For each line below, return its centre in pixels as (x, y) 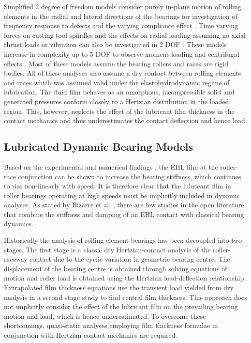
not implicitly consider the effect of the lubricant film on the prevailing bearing (121, 306)
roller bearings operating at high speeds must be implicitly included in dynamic (122, 195)
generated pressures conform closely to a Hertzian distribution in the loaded (117, 101)
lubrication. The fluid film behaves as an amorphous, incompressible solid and (119, 92)
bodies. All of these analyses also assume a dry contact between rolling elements (123, 73)
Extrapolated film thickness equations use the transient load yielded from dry (119, 288)
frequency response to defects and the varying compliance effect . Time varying (121, 25)
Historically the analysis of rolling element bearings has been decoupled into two (123, 240)
